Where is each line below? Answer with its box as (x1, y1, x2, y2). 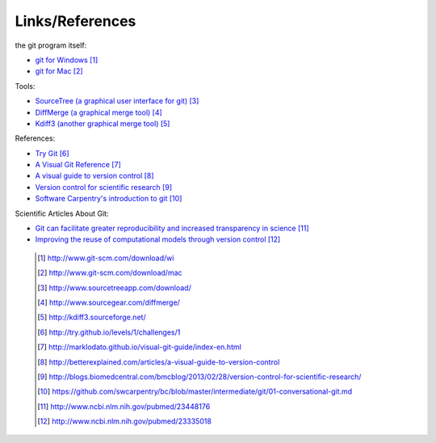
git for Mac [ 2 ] (35, 66, 84, 76)
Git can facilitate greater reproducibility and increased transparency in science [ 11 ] (35, 223, 310, 234)
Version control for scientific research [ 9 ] (35, 182, 173, 192)
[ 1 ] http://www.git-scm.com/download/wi (37, 253, 174, 263)
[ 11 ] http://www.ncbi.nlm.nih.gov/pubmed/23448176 (37, 401, 211, 411)
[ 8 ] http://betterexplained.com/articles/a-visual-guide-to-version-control (37, 357, 280, 367)
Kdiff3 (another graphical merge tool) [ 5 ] (35, 118, 170, 129)
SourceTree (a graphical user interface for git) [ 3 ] (35, 96, 199, 106)
